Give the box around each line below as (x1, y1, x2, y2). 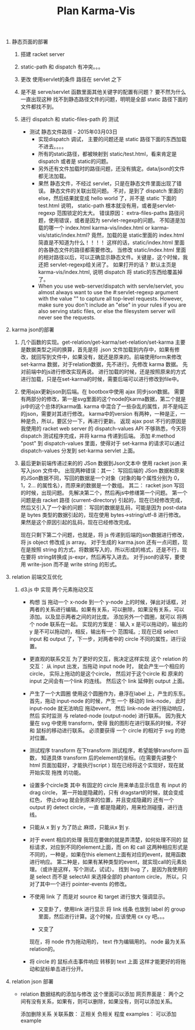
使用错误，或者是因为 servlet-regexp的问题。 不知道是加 (48, 217, 186, 224)
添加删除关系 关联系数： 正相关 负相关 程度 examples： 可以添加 (20, 1011, 177, 1018)
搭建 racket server (20, 51, 65, 58)
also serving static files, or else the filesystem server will (38, 308, 176, 315)
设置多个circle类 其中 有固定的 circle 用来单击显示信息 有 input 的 (29, 781, 187, 789)
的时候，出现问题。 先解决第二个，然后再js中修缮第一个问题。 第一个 (20, 489, 188, 497)
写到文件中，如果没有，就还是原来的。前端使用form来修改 (41, 353, 182, 361)
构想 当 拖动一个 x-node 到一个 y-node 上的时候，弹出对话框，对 (29, 598, 187, 606)
